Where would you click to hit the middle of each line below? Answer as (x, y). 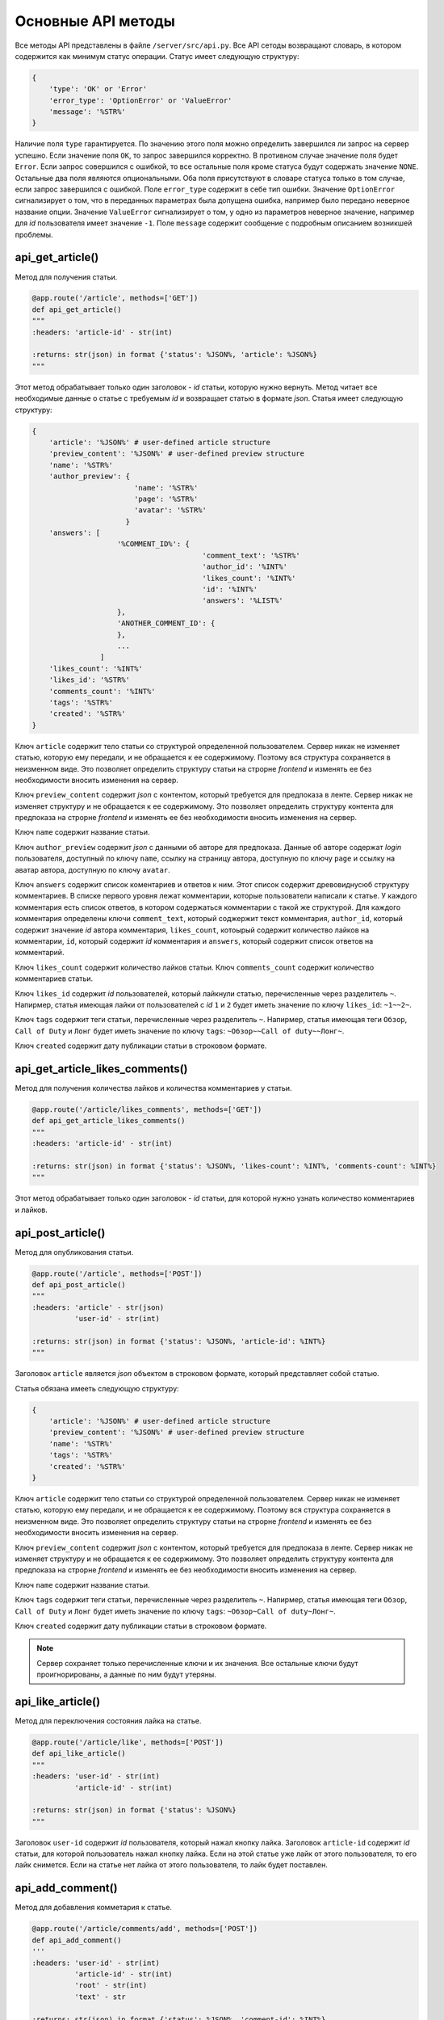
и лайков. (31, 1210)
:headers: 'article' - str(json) (98, 1307)
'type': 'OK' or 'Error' (98, 89)
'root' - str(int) (111, 1985)
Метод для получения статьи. (66, 277)
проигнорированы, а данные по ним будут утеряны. (127, 1675)
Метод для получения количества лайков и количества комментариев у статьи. (153, 1088)
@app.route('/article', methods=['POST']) (117, 1273)
